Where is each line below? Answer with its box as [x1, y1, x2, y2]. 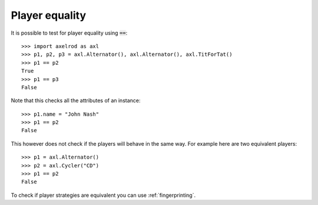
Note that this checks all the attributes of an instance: [11, 97, 141, 104]
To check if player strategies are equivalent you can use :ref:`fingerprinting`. [11, 191, 196, 199]
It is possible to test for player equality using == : [11, 29, 128, 36]
